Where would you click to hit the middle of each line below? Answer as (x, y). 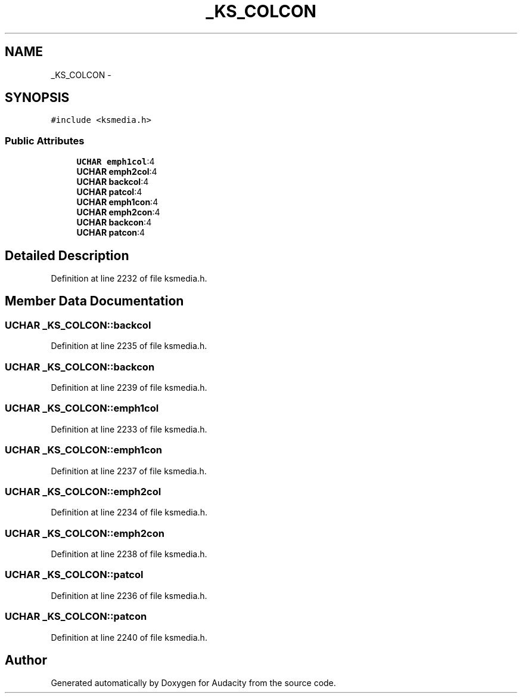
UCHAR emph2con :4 (118, 212)
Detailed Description (67, 255)
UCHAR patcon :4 (111, 233)
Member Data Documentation (94, 301)
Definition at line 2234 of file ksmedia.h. (129, 512)
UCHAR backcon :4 (114, 223)
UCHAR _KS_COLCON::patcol (74, 575)
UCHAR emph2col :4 (117, 172)
